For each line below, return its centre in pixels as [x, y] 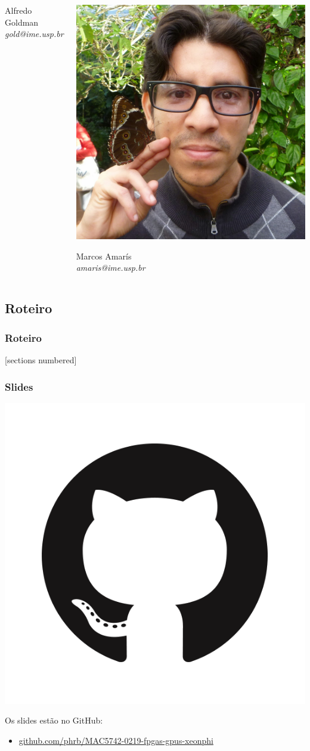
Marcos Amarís [104, 256]
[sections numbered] [41, 359]
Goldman [22, 22]
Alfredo [18, 10]
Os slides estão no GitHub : [54, 720]
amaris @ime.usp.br [111, 268]
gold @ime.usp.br [34, 34]
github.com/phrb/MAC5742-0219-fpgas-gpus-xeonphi [116, 740]
